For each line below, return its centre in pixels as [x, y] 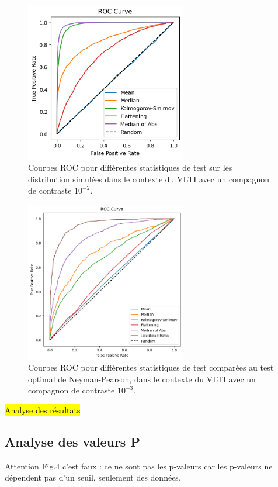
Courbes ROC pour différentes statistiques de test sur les [130, 167]
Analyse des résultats [43, 410]
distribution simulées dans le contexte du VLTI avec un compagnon [149, 179]
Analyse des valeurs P [72, 441]
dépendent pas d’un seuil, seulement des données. [93, 477]
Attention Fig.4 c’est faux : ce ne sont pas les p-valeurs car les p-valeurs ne [139, 466]
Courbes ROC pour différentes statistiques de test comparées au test [151, 367]
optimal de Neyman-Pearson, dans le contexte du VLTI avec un [142, 379]
